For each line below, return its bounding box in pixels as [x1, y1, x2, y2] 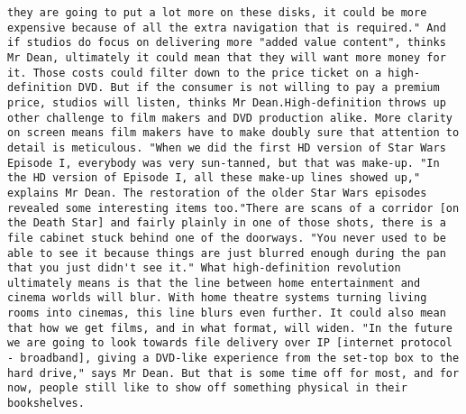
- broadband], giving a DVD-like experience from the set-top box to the [7, 352, 460, 365]
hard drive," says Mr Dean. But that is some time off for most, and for [7, 366, 460, 380]
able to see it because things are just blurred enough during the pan [7, 246, 446, 260]
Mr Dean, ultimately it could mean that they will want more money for [7, 51, 446, 64]
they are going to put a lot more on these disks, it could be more [7, 6, 427, 19]
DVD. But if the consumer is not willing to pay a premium [78, 81, 440, 95]
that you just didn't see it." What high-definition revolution [7, 262, 401, 275]
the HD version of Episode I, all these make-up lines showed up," [7, 171, 421, 185]
